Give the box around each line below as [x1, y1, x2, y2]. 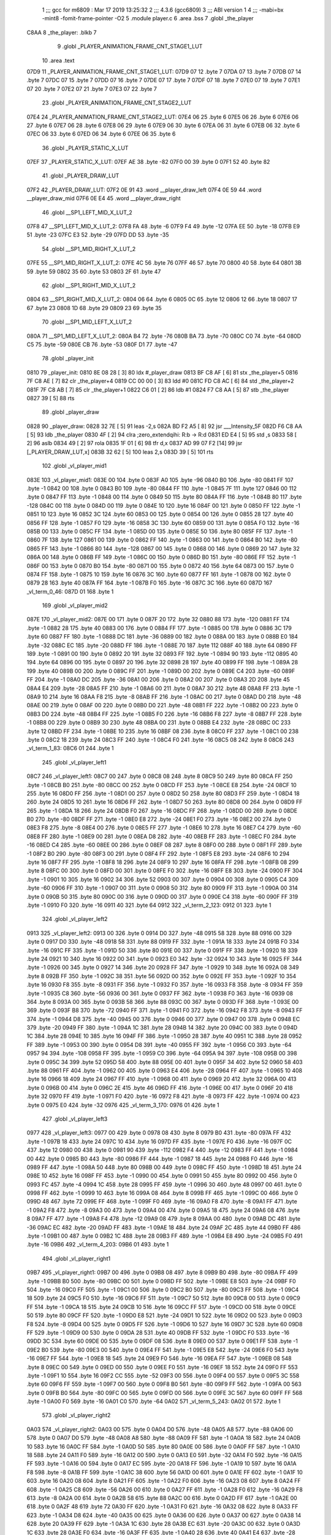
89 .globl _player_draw [42, 408, 99, 416]
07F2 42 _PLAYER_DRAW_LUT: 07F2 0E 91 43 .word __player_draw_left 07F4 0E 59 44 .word [26, 186, 262, 193]
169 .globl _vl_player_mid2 [42, 602, 108, 609]
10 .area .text [42, 56, 75, 64]
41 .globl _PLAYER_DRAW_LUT [42, 172, 120, 179]
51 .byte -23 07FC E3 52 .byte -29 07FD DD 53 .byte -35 [26, 231, 169, 239]
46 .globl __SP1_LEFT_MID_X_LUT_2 [42, 209, 133, 216]
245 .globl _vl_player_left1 [42, 758, 107, 766]
